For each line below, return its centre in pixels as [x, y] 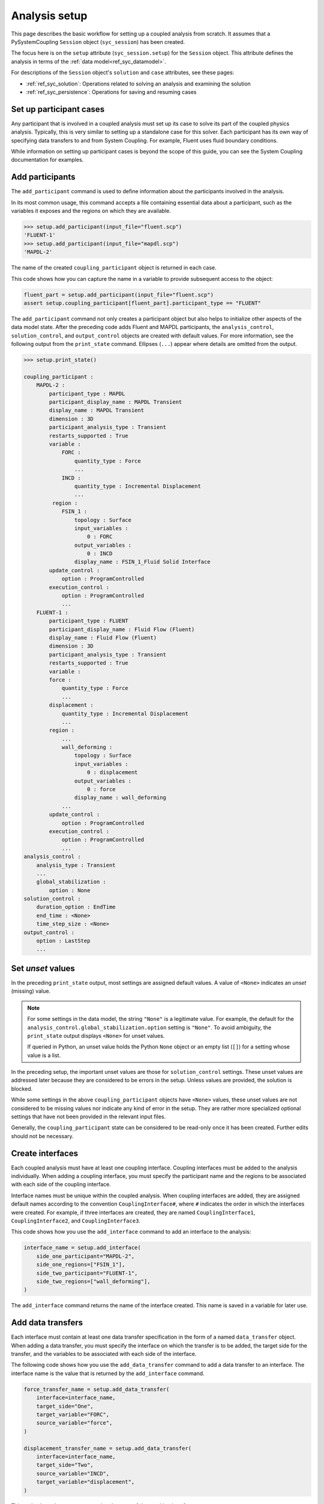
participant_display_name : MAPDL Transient [115, 402]
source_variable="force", [74, 1423]
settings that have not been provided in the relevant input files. [88, 1117]
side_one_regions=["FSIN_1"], [81, 1265]
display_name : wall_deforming [120, 798]
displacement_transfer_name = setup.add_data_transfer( [108, 1448]
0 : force [102, 789]
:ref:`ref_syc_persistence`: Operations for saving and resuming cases [111, 92]
